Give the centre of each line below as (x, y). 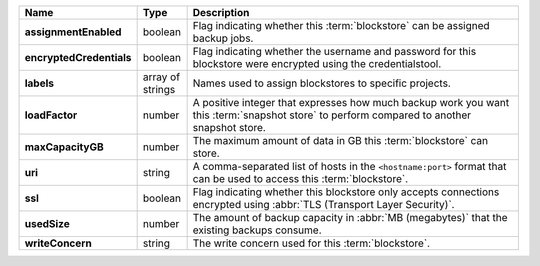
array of (161, 77)
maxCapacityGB (64, 147)
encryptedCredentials (78, 57)
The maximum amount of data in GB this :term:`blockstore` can (340, 140)
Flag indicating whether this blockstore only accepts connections (346, 192)
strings (159, 89)
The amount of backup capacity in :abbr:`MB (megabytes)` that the (350, 217)
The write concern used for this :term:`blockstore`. (311, 243)
